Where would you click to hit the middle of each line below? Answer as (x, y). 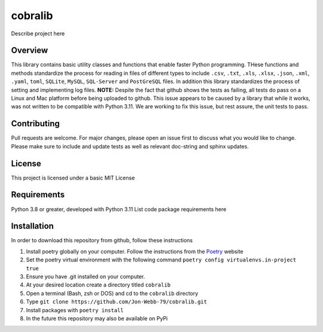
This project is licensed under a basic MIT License (73, 178)
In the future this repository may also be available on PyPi (97, 318)
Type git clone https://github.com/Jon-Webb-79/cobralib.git (117, 301)
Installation (32, 226)
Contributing (35, 124)
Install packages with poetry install (75, 310)
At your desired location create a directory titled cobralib (98, 285)
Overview (30, 51)
